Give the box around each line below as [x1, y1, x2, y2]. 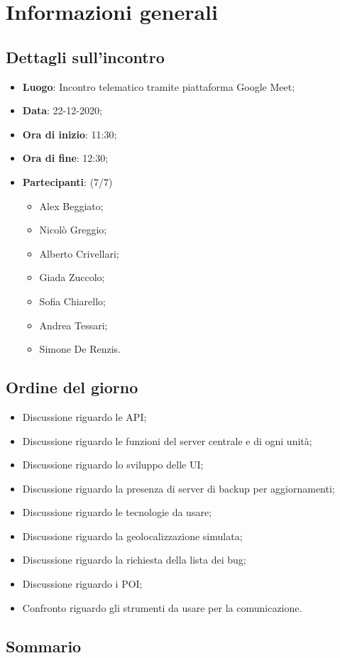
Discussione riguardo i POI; [22, 576, 143, 591]
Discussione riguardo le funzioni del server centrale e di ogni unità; [22, 433, 312, 448]
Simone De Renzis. [39, 341, 121, 356]
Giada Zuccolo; [39, 270, 105, 285]
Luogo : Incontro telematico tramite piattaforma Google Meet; [22, 79, 295, 94]
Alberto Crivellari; [39, 246, 119, 261]
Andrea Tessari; [39, 317, 108, 332]
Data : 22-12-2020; [22, 103, 102, 118]
